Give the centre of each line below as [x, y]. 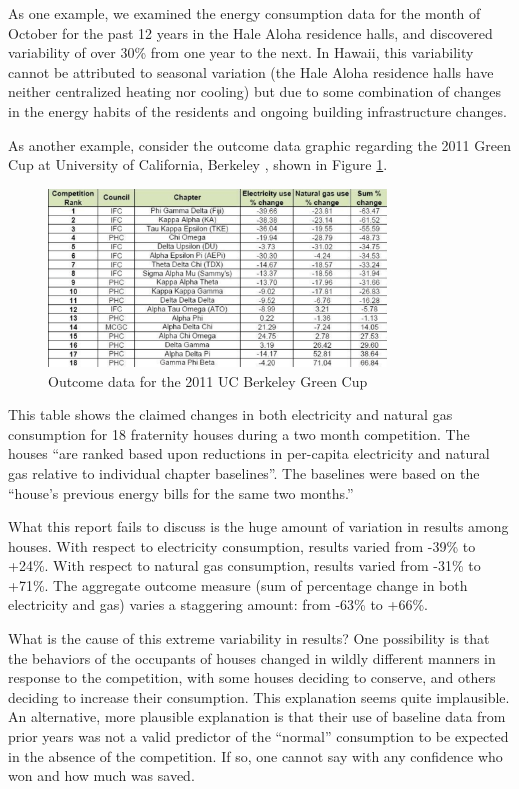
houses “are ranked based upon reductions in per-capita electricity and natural [249, 453]
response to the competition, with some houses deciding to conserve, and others [252, 677]
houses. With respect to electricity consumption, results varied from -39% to [242, 545]
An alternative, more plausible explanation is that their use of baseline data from [257, 716]
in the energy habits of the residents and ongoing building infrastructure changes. [257, 110]
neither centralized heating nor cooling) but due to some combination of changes [254, 91]
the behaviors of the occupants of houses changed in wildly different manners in [252, 657]
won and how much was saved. [101, 775]
